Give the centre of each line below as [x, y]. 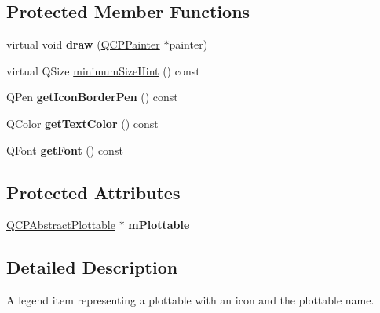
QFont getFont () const [65, 149]
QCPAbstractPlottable [61, 225]
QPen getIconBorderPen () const [92, 97]
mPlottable [159, 225]
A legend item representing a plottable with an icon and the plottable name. [190, 300]
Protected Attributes [93, 192]
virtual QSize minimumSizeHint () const [103, 70]
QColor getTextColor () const [82, 123]
